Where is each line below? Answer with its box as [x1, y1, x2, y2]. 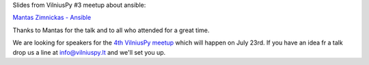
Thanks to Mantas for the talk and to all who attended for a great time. [12, 26, 210, 34]
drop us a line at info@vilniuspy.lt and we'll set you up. [12, 48, 166, 56]
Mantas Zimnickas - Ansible [12, 14, 92, 22]
